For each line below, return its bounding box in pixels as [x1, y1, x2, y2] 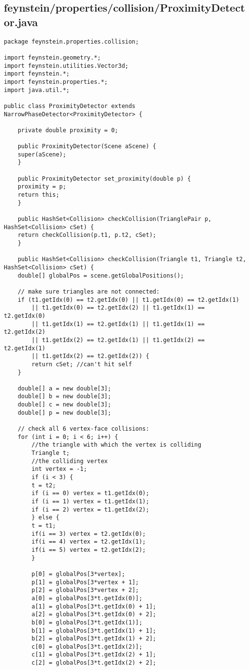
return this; [17, 191, 59, 199]
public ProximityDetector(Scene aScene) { [17, 143, 156, 150]
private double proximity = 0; [17, 126, 118, 134]
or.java [4, 14, 38, 29]
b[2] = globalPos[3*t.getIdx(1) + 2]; [31, 635, 156, 642]
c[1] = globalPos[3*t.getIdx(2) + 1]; [31, 651, 156, 658]
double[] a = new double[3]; [17, 385, 111, 392]
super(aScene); [17, 151, 66, 158]
